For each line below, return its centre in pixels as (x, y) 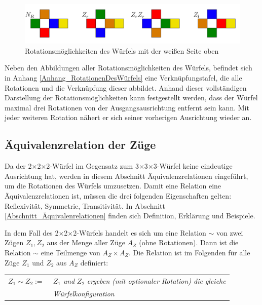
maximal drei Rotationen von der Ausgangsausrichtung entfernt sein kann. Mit (127, 107)
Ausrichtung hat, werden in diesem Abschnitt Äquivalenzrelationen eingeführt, (126, 176)
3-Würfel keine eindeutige (193, 166)
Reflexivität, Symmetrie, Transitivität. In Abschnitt (85, 205)
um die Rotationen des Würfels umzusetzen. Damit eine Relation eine (113, 186)
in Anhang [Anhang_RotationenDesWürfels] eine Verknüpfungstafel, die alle (123, 78)
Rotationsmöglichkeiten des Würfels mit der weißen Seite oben (122, 50)
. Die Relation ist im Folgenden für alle (189, 252)
